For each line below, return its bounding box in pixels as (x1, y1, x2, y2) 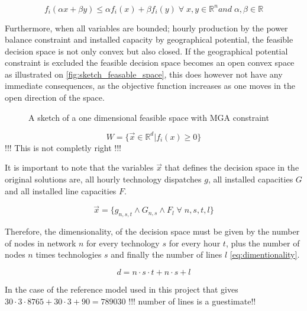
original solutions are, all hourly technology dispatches (5, 172, 202, 185)
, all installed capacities (208, 172, 293, 185)
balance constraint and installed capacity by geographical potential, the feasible (5, 33, 293, 46)
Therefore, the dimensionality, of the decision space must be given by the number (5, 225, 300, 238)
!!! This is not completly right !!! (5, 141, 121, 153)
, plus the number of (225, 236, 300, 249)
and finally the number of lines (111, 248, 222, 261)
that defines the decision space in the (164, 161, 299, 174)
